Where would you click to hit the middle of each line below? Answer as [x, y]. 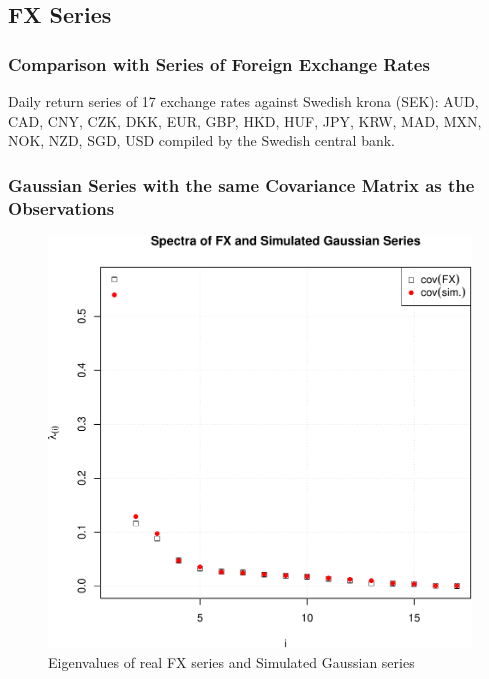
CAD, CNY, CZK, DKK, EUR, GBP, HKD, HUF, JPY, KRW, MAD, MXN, [245, 120]
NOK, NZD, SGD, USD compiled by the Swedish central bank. [201, 140]
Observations [61, 207]
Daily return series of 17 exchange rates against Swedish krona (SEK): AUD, [243, 101]
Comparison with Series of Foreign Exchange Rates [219, 63]
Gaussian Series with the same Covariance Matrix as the [241, 184]
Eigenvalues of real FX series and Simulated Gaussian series [231, 661]
